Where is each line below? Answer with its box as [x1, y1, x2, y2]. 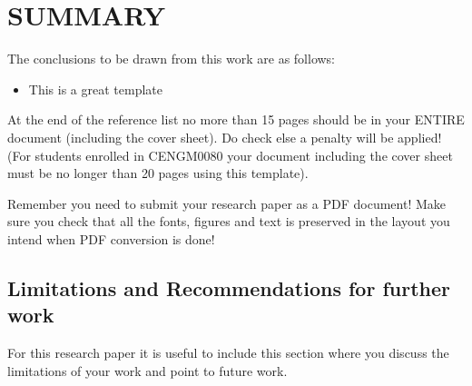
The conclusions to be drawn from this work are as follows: [7, 49, 336, 68]
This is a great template [28, 79, 162, 98]
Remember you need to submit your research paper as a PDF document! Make [7, 193, 446, 213]
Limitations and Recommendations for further [7, 273, 450, 302]
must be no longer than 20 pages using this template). [7, 163, 309, 183]
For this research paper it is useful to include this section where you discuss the [7, 343, 449, 362]
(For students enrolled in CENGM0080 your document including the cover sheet [7, 145, 453, 164]
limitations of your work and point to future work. [7, 361, 288, 380]
